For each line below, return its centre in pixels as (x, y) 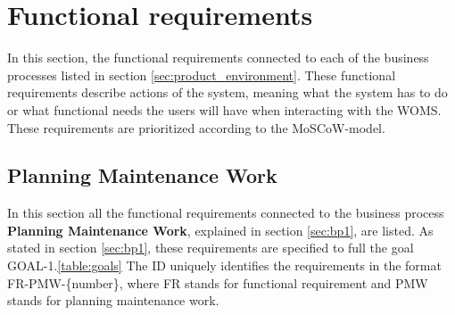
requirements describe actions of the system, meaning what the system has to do (227, 92)
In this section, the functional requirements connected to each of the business (218, 58)
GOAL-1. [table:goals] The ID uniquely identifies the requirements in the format (224, 265)
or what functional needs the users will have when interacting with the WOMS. (224, 109)
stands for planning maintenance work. (113, 300)
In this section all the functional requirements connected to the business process (226, 213)
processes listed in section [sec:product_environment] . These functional (202, 75)
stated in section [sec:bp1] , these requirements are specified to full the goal (211, 248)
